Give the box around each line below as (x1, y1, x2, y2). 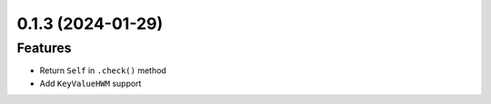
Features (16, 40, 72, 56)
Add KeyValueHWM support (39, 78, 142, 89)
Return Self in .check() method (39, 65, 167, 76)
